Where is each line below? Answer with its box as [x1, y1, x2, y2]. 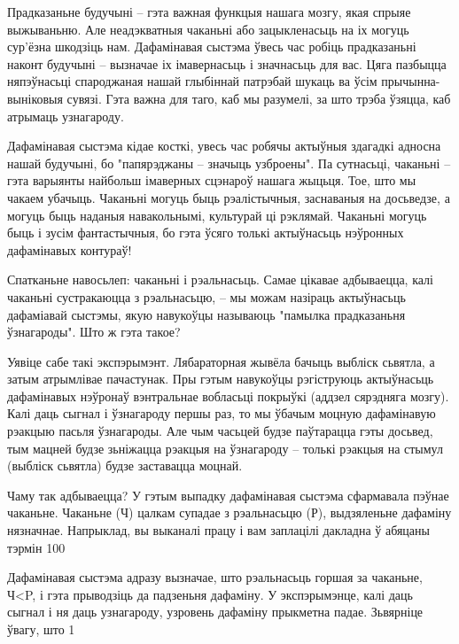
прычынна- [381, 72, 440, 90]
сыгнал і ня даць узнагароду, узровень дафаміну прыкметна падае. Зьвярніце [7, 602, 424, 621]
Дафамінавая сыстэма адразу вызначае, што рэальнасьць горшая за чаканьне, [7, 568, 423, 586]
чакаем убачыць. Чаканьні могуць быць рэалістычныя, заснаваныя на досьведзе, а [7, 188, 450, 206]
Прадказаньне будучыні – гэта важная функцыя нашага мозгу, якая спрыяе [7, 3, 411, 20]
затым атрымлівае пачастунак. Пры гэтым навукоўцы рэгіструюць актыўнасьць [7, 369, 434, 388]
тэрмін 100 [7, 538, 66, 556]
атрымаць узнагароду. [7, 106, 124, 125]
